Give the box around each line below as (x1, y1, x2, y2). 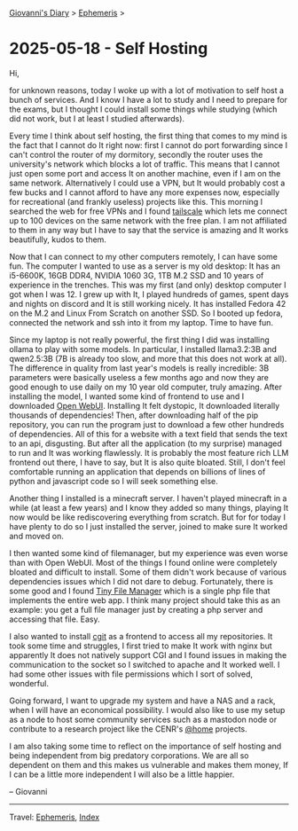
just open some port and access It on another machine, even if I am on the (9, 168, 281, 178)
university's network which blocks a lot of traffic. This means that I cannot (9, 159, 280, 169)
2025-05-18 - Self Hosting (9, 39, 208, 59)
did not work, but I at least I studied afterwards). (9, 113, 184, 123)
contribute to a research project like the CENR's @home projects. (9, 723, 248, 734)
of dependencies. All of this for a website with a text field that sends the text (9, 428, 288, 439)
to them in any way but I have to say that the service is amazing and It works (9, 224, 289, 235)
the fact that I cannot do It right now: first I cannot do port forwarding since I (9, 139, 288, 150)
